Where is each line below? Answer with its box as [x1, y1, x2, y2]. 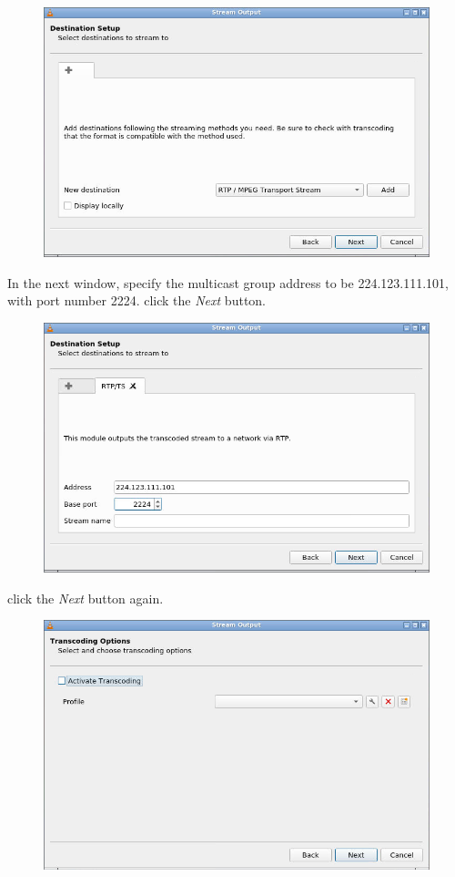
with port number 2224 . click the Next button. [7, 291, 267, 310]
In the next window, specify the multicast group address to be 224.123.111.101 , [7, 273, 449, 292]
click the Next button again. [7, 588, 164, 607]
